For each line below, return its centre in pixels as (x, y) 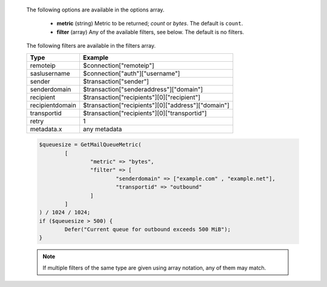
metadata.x (46, 129)
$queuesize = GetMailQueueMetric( (90, 145)
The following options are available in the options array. (95, 10)
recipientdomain (53, 105)
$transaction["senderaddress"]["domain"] (143, 89)
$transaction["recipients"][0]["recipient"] (142, 97)
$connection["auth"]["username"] (131, 73)
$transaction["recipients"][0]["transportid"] (145, 113)
